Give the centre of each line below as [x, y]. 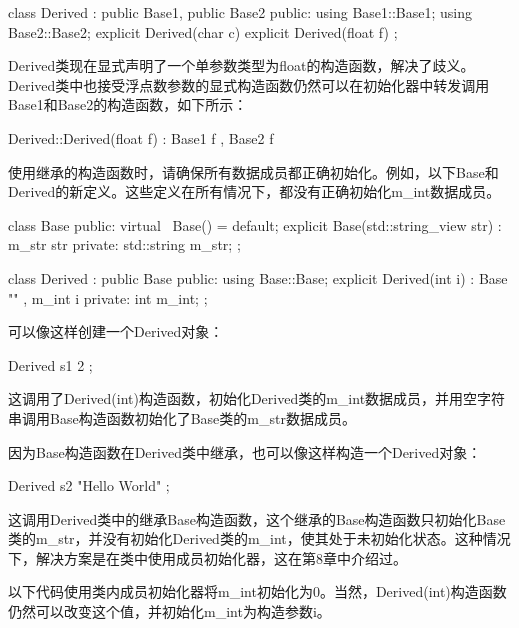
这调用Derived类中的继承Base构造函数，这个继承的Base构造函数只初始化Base [257, 518]
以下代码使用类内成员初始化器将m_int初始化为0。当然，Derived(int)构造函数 [257, 591]
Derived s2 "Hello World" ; [89, 485]
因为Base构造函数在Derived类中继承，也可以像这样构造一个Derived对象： [245, 451]
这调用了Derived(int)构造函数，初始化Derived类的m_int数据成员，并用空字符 [257, 398]
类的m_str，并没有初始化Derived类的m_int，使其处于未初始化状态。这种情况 [259, 538]
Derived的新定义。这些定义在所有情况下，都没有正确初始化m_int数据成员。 [254, 191]
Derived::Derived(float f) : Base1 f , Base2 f [141, 137]
